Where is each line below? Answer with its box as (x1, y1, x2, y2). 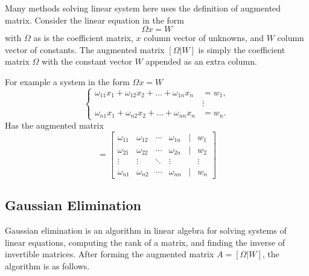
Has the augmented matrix (5, 119, 104, 132)
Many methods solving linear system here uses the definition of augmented (5, 2, 281, 14)
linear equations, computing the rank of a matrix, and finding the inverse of (5, 236, 285, 248)
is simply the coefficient (198, 43, 285, 56)
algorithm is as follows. (5, 259, 90, 272)
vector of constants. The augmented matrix (5, 43, 165, 56)
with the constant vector (42, 55, 132, 68)
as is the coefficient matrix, (33, 31, 133, 44)
